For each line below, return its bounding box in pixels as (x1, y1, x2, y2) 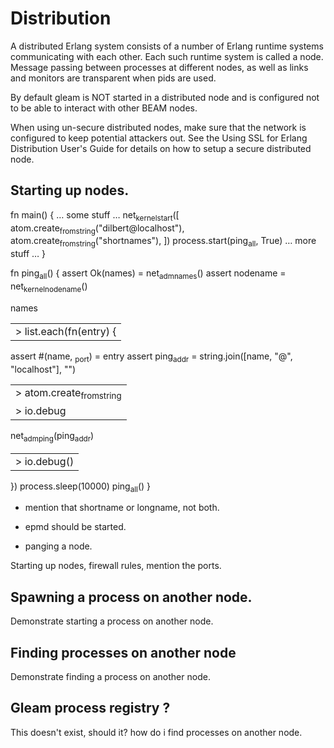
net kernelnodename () (10, 280, 88, 294)
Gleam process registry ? (10, 700, 171, 717)
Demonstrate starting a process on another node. (10, 615, 214, 627)
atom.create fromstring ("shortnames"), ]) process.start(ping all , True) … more (10, 235, 317, 249)
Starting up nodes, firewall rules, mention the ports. (10, 560, 222, 572)
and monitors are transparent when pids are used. (10, 72, 217, 84)
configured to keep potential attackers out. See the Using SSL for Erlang (10, 132, 308, 144)
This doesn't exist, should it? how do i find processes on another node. (10, 726, 303, 738)
